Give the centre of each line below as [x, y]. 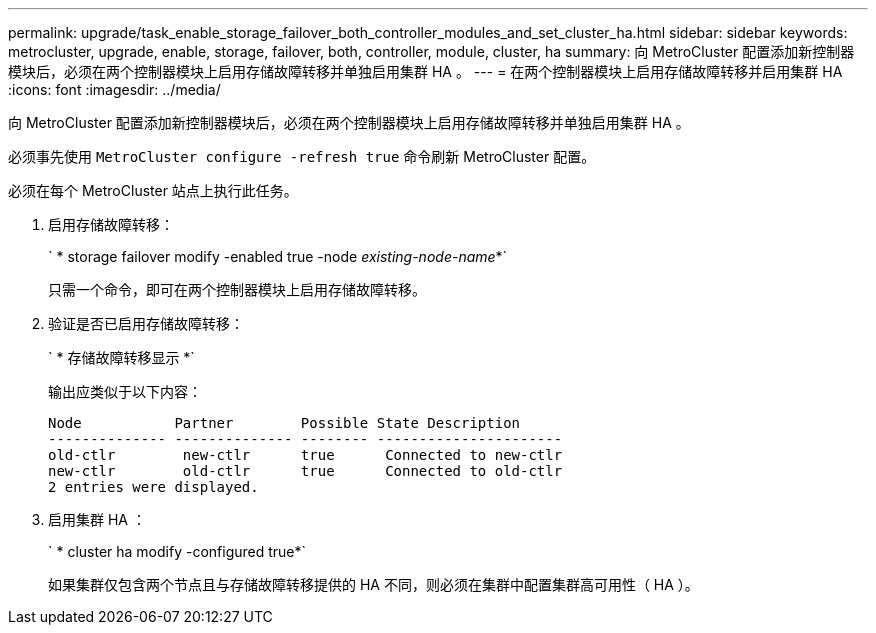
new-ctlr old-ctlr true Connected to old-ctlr [305, 471]
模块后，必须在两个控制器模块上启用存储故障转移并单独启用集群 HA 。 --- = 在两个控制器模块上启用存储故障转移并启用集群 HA [425, 71]
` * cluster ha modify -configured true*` [177, 551]
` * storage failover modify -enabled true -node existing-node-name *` [278, 256]
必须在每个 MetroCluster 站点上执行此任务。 [153, 190]
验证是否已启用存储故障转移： [146, 323]
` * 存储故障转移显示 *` [121, 357]
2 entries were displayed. [153, 487]
